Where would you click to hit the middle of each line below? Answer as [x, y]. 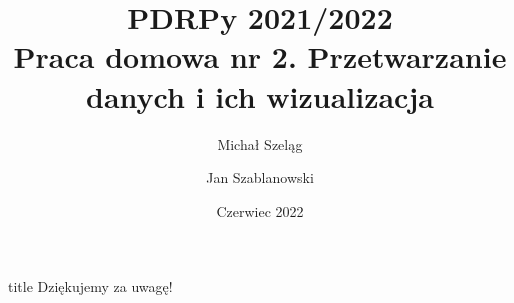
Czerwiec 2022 [260, 210]
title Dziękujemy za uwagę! [90, 286]
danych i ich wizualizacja [260, 95]
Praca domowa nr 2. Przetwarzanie [260, 56]
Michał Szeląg [260, 143]
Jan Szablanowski [260, 177]
